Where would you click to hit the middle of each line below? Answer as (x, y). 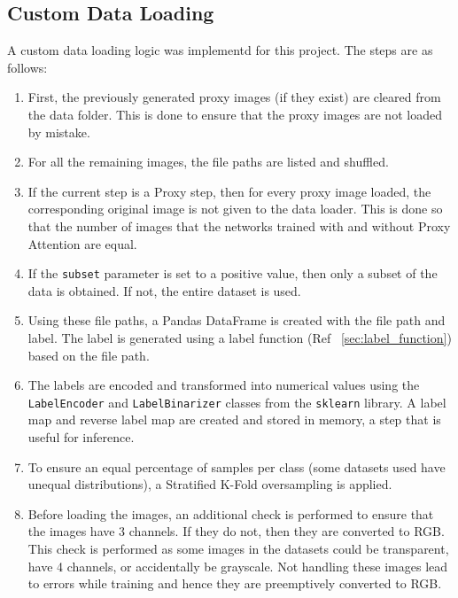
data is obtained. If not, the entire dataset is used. (164, 290)
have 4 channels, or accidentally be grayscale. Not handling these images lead (238, 566)
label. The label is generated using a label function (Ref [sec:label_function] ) (240, 337)
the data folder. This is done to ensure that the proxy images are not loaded (235, 114)
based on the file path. (89, 355)
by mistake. (59, 132)
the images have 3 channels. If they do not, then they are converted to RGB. (236, 531)
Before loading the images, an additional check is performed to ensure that (231, 513)
